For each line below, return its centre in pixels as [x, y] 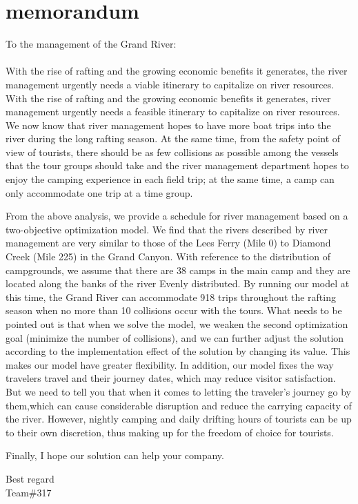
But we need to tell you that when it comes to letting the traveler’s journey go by [178, 391]
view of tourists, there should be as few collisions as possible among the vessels [172, 152]
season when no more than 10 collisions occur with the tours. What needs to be [174, 310]
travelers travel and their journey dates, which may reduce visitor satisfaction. [171, 378]
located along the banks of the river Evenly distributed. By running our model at [178, 283]
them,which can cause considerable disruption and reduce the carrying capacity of [179, 405]
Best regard [30, 478]
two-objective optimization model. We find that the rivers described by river [167, 229]
